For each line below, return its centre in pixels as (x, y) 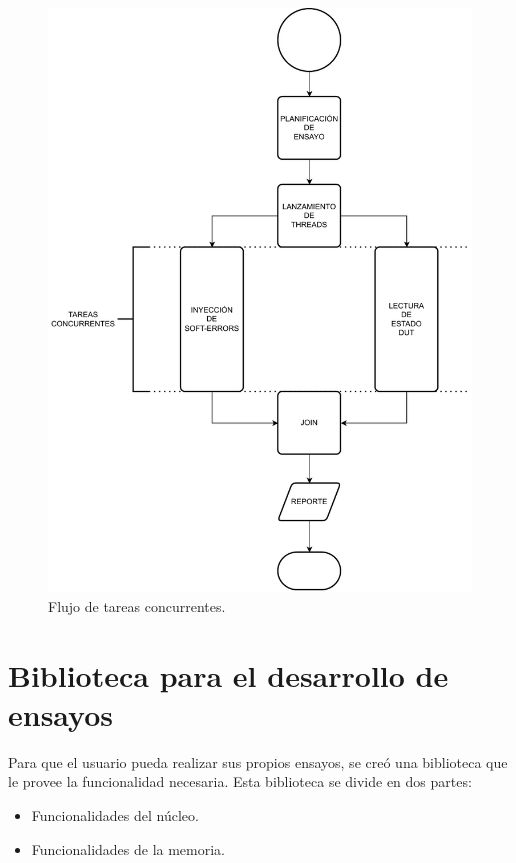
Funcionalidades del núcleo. (115, 815)
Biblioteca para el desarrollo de (228, 674)
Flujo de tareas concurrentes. (137, 605)
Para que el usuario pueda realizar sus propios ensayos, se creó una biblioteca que (258, 761)
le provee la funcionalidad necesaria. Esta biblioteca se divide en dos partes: (240, 781)
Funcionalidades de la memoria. (128, 848)
